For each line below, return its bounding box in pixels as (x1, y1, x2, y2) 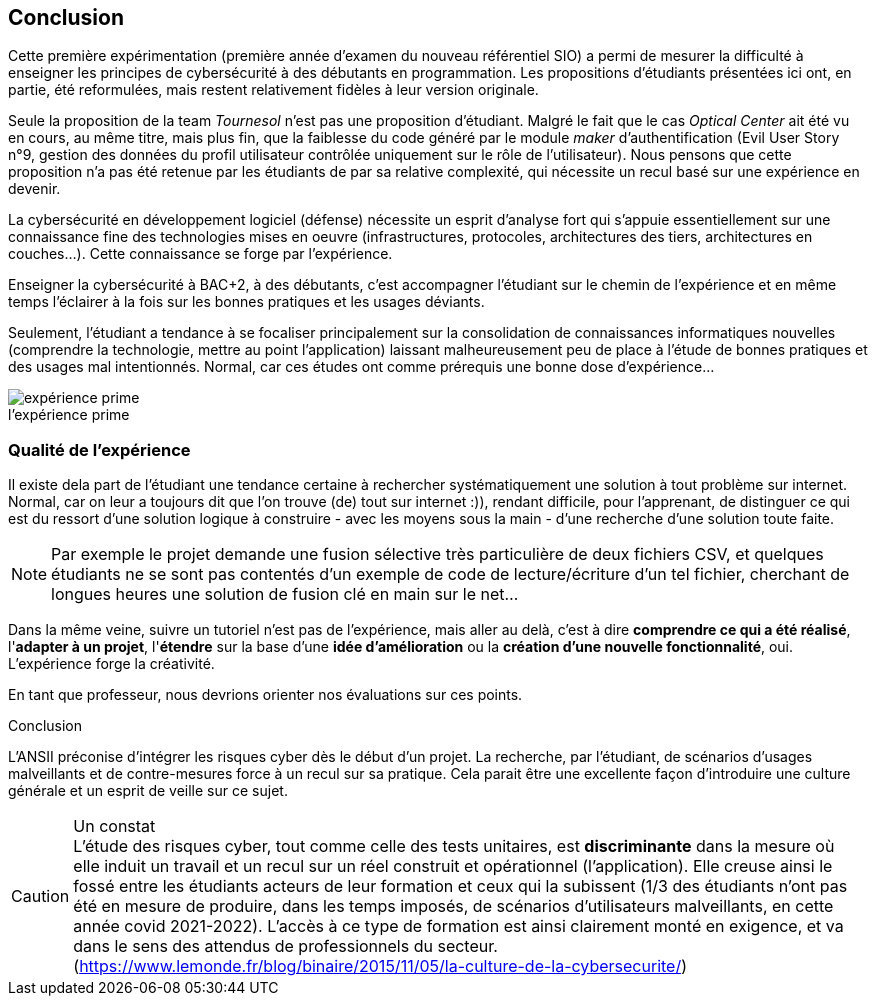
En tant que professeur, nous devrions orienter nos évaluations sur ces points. (8, 686, 523, 704)
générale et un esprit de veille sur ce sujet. (8, 782, 288, 800)
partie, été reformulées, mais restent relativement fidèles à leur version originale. (8, 81, 539, 99)
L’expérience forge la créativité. (8, 655, 215, 673)
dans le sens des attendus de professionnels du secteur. (73, 936, 498, 957)
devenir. (8, 180, 61, 198)
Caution (11, 886, 70, 907)
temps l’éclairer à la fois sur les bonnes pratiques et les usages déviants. (8, 293, 485, 311)
